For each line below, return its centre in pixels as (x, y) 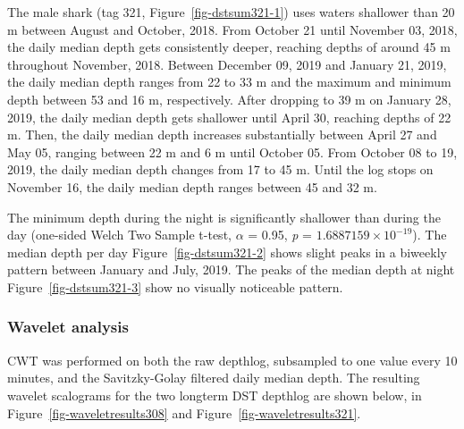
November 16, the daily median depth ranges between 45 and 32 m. (192, 186)
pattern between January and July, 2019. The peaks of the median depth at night (231, 269)
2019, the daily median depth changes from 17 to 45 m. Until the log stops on (220, 169)
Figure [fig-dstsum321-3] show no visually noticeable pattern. (175, 286)
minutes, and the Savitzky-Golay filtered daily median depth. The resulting (214, 378)
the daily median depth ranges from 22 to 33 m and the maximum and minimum (229, 82)
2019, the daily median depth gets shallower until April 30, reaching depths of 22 (229, 117)
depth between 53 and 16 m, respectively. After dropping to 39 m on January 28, (229, 99)
